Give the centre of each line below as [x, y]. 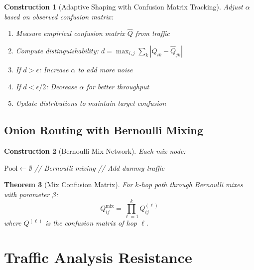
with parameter [27, 194]
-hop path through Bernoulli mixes [191, 184]
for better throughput [118, 86]
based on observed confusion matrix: [59, 16]
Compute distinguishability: [57, 50]
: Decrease [62, 86]
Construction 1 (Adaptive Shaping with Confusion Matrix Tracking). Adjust [124, 6]
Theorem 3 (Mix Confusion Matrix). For [68, 184]
